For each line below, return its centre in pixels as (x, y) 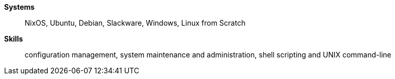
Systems (19, 7)
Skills (14, 39)
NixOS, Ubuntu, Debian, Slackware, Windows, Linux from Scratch (135, 23)
